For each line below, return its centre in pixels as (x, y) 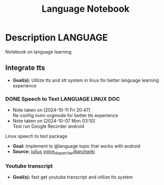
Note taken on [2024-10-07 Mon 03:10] (54, 121)
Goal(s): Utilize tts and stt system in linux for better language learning (86, 80)
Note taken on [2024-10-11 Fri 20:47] (51, 110)
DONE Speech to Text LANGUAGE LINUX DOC (63, 99)
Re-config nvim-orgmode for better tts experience (65, 115)
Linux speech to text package (36, 136)
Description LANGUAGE (57, 38)
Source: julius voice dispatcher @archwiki (54, 152)
